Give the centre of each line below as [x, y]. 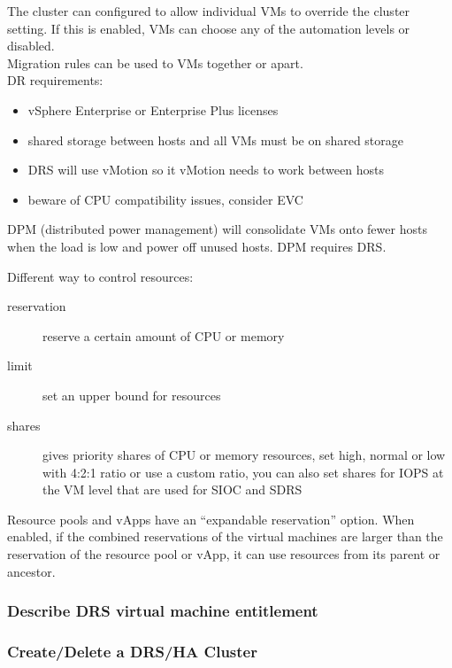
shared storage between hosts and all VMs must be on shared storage [216, 140]
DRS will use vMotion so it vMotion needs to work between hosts [206, 170]
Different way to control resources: [100, 276]
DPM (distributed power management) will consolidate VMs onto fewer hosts [217, 229]
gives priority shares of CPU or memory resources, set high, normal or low [244, 455]
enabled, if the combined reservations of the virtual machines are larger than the [225, 536]
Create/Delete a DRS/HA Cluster [132, 652]
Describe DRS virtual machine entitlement [163, 611]
